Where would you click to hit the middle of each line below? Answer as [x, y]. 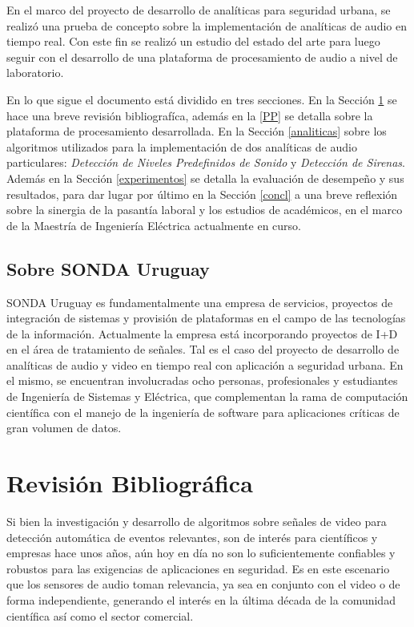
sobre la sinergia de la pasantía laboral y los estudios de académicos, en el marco [205, 210]
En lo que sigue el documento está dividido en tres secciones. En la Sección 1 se [202, 99]
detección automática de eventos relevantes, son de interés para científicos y [192, 537]
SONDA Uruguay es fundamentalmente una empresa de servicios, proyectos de [200, 302]
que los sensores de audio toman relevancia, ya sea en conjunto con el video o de [203, 584]
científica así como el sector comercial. [100, 615]
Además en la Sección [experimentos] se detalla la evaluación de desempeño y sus [205, 178]
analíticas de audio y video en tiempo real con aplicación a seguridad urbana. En [205, 364]
